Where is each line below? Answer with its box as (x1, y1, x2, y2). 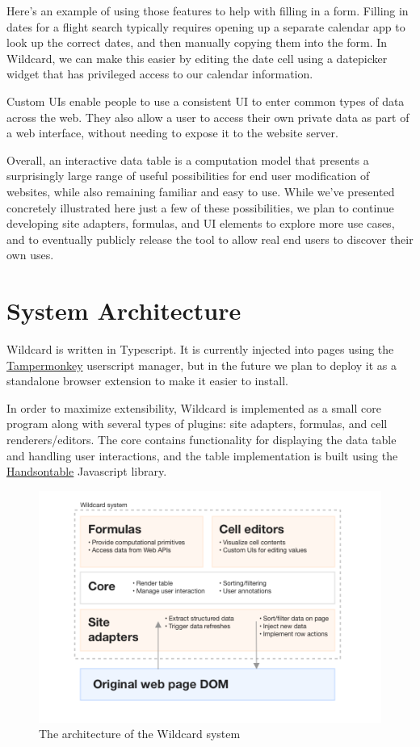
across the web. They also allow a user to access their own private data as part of (6, 108, 409, 125)
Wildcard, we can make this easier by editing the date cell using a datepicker (6, 49, 388, 66)
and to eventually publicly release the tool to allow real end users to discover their (6, 230, 414, 247)
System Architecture (6, 294, 241, 327)
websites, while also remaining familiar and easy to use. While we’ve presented (6, 183, 395, 199)
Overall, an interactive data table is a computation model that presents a (6, 151, 369, 168)
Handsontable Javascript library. (6, 463, 167, 480)
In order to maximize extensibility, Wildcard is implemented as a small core (6, 399, 381, 416)
